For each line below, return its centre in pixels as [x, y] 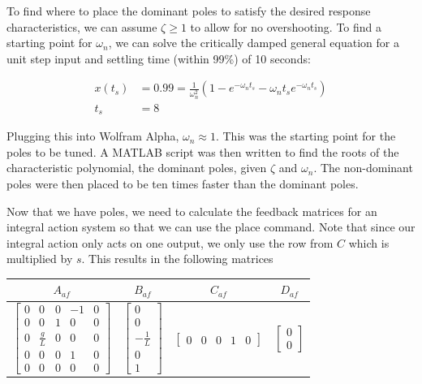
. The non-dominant [363, 168]
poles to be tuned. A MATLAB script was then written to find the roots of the [203, 151]
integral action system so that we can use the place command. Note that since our [211, 227]
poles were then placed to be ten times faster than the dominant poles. [183, 183]
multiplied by [40, 259]
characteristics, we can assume [82, 26]
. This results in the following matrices [177, 259]
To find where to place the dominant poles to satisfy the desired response [189, 11]
